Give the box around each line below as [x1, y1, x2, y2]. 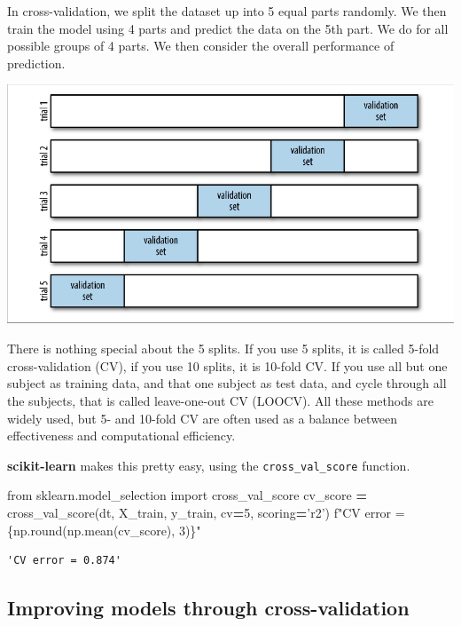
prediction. [7, 53, 66, 72]
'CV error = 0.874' [7, 554, 121, 567]
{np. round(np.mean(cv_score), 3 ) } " [7, 520, 201, 539]
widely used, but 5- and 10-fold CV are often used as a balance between [7, 408, 398, 427]
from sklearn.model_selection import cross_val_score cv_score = [7, 486, 367, 504]
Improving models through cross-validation [7, 594, 410, 622]
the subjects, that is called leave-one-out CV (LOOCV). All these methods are [7, 392, 434, 410]
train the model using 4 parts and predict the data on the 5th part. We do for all [7, 19, 449, 37]
